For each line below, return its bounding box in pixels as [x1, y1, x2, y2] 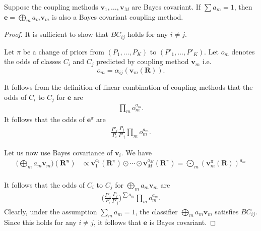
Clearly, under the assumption [4, 206, 97, 216]
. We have [121, 147, 152, 157]
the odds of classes [4, 56, 61, 67]
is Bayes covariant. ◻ [149, 217, 216, 227]
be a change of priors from [23, 46, 104, 56]
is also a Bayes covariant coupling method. [52, 11, 183, 22]
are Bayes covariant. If [132, 2, 201, 12]
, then [234, 2, 252, 12]
